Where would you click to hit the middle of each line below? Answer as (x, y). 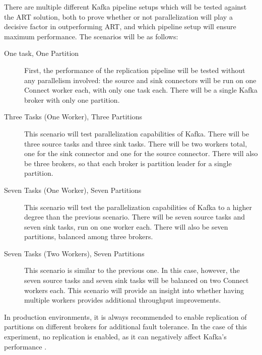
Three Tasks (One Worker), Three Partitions (73, 117)
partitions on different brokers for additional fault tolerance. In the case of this (126, 327)
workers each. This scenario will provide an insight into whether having (134, 290)
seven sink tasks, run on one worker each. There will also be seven (126, 226)
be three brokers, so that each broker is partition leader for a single (128, 163)
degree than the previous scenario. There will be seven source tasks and (135, 217)
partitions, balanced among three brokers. (89, 236)
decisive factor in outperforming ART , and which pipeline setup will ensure (120, 26)
